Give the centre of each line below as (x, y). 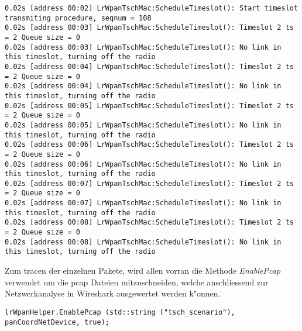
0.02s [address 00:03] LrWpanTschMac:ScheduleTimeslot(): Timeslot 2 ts (149, 28)
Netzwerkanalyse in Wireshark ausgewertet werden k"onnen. (113, 293)
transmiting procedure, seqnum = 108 (78, 18)
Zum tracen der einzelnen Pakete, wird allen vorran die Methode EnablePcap (143, 270)
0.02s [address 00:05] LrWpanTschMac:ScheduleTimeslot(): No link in (143, 125)
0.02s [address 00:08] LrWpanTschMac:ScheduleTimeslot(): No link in (143, 242)
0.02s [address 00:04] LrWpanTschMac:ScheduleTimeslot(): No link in (143, 86)
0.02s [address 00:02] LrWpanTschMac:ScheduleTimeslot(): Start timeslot (152, 8)
